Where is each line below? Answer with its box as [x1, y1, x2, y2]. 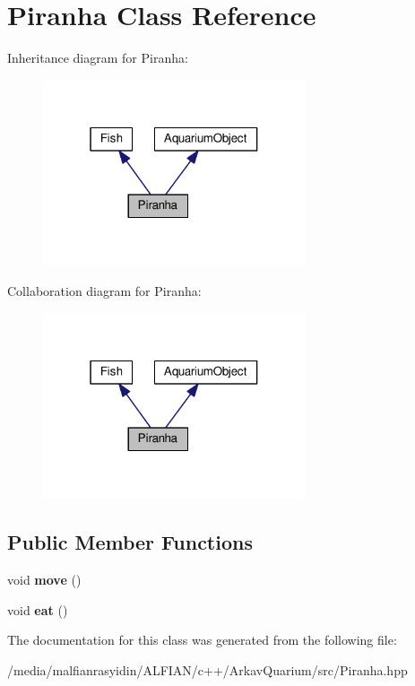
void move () [7, 570, 82, 589]
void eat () [7, 600, 68, 619]
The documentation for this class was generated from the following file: [7, 630, 397, 649]
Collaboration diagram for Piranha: [7, 282, 202, 300]
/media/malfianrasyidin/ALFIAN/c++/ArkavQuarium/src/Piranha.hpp [7, 660, 408, 679]
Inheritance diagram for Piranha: [7, 48, 188, 67]
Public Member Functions [7, 528, 253, 556]
